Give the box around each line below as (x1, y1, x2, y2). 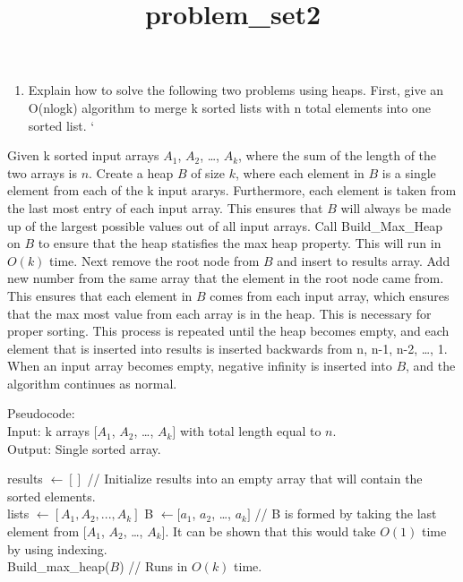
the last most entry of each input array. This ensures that (7, 198, 323, 217)
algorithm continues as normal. (7, 373, 177, 392)
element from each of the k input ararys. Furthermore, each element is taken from (7, 181, 457, 200)
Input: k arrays (7, 422, 90, 441)
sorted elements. (7, 486, 96, 505)
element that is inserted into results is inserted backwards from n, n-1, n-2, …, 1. (7, 338, 448, 357)
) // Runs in (119, 557, 188, 576)
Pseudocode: (7, 404, 75, 423)
